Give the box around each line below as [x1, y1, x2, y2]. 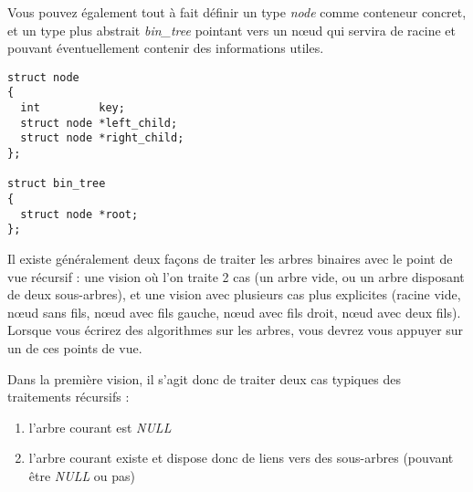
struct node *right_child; [20, 131, 184, 145]
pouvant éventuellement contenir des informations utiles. [7, 38, 324, 58]
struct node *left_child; [20, 116, 178, 130]
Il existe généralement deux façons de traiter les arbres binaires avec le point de [7, 249, 453, 267]
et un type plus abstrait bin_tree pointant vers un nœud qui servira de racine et [7, 20, 457, 39]
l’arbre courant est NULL [28, 417, 172, 436]
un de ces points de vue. [7, 338, 142, 357]
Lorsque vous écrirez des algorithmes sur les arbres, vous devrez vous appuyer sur [7, 320, 464, 340]
